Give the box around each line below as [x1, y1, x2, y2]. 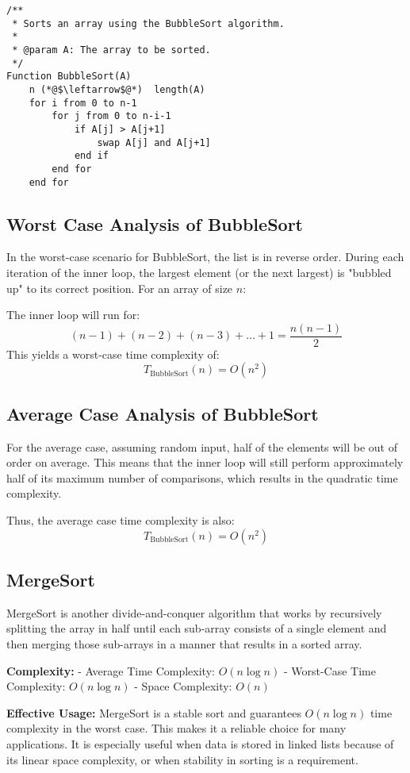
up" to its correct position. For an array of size [6, 279, 233, 296]
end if [74, 150, 109, 162]
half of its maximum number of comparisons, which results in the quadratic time [6, 469, 398, 486]
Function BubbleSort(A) [6, 71, 132, 83]
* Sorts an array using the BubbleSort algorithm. [12, 17, 285, 29]
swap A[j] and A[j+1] [97, 137, 211, 148]
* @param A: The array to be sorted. [12, 44, 211, 56]
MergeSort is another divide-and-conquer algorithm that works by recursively [6, 604, 382, 621]
